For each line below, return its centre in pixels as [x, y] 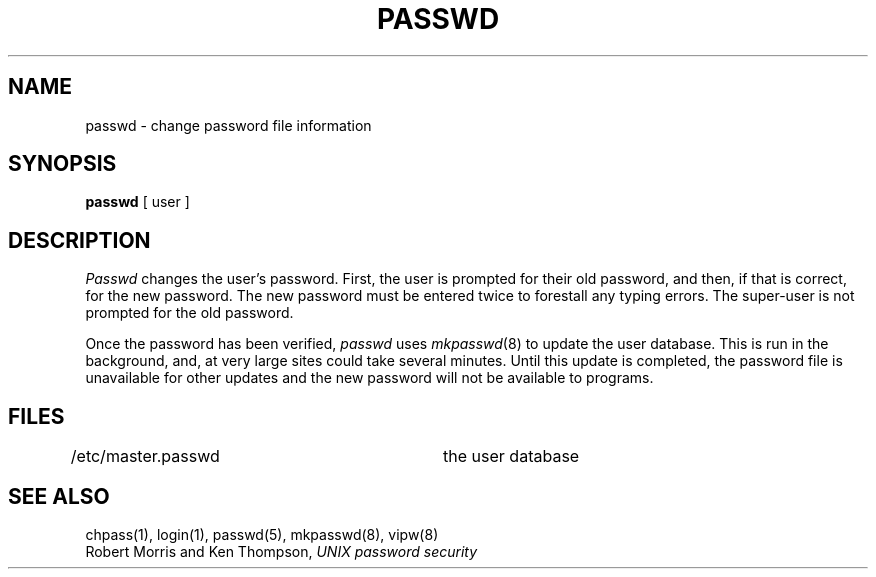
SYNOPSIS [62, 164]
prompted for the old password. [189, 313]
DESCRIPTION [79, 240]
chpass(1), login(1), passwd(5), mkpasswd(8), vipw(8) [262, 534]
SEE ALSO [59, 496]
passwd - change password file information [228, 125]
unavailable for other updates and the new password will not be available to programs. [369, 378]
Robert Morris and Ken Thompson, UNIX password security [281, 551]
